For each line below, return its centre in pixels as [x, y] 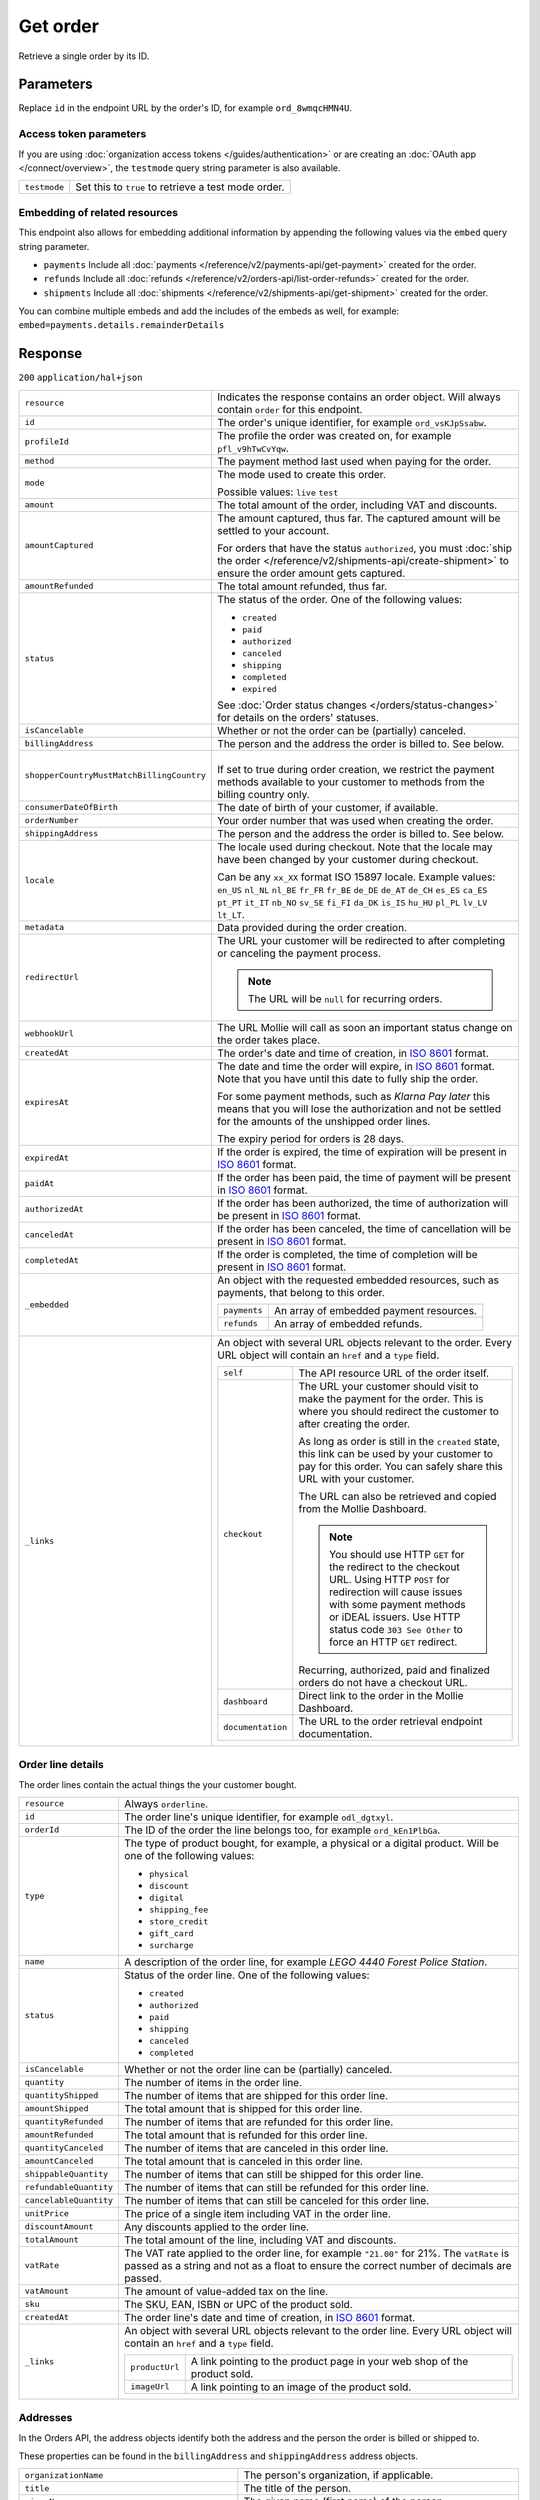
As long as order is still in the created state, [399, 1441]
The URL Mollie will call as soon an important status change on [365, 1027]
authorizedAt [54, 1209]
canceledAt [49, 1235]
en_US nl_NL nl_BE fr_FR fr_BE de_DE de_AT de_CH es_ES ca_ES [352, 890]
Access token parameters [82, 134]
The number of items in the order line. [213, 2082]
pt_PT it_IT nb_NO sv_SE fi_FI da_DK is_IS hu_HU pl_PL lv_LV [352, 902]
